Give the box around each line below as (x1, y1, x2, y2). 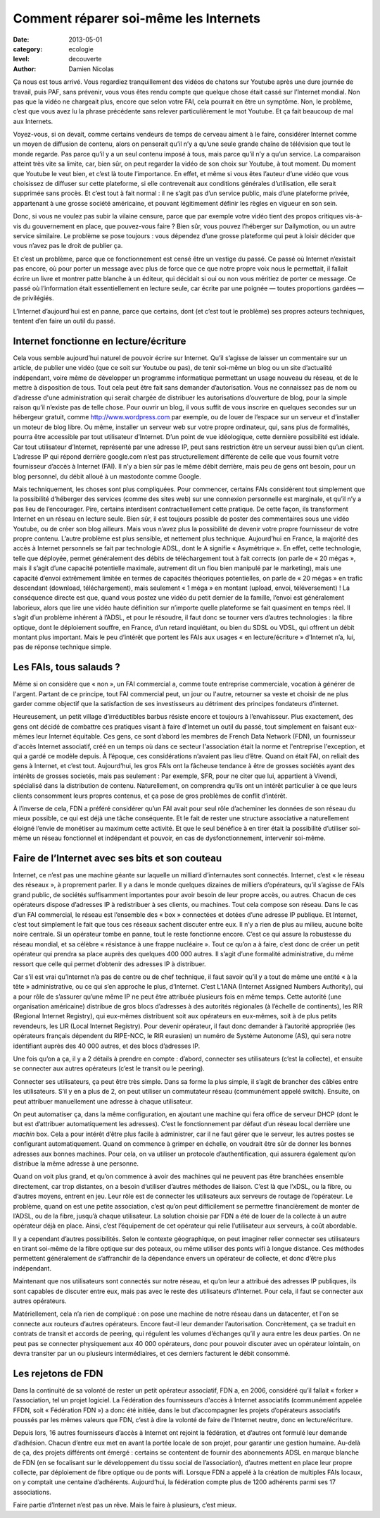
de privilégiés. (13, 294, 54, 302)
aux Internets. (13, 117, 53, 125)
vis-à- (345, 212, 363, 221)
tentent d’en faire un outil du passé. (13, 317, 116, 326)
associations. (13, 1488, 52, 1496)
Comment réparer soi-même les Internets (13, 11, 260, 26)
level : (13, 55, 30, 63)
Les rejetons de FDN (13, 1367, 103, 1379)
